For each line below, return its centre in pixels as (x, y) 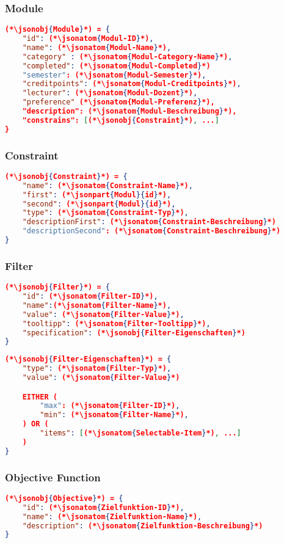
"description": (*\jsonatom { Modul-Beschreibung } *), (129, 111)
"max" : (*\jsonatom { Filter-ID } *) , (110, 406)
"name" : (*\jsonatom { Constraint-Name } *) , (107, 185)
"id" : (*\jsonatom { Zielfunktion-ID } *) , (103, 507)
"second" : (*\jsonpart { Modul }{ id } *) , (99, 204)
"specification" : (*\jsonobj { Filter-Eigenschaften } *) (134, 333)
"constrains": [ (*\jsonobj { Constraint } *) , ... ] (121, 120)
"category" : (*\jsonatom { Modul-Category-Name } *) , (127, 56)
